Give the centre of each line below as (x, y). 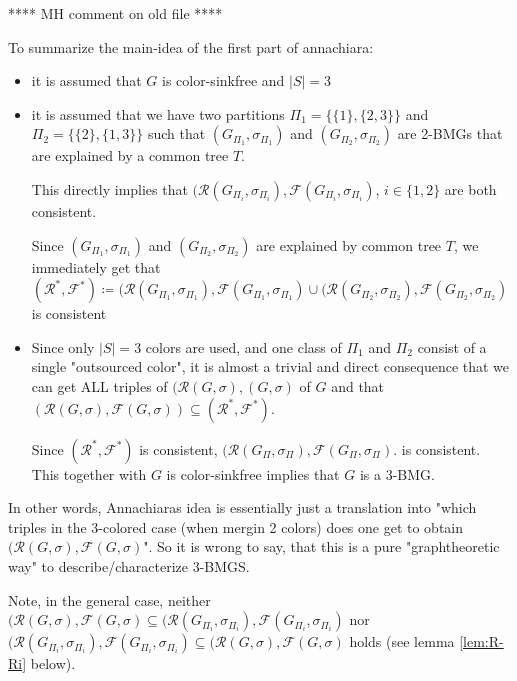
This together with (89, 473)
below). (53, 663)
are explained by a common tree (130, 155)
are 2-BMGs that (450, 133)
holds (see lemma (402, 641)
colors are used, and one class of (243, 346)
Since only (63, 346)
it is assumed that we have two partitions (158, 113)
